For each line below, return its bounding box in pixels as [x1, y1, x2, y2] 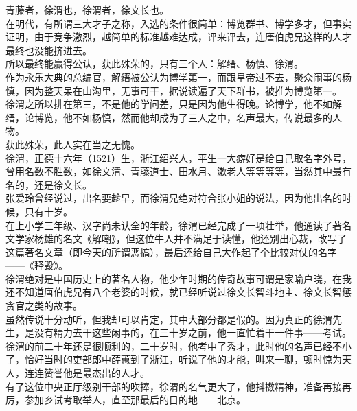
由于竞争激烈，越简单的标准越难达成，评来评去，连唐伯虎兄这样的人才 [34, 30, 352, 44]
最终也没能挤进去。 [5, 43, 92, 57]
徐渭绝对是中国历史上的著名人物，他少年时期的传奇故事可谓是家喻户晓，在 [5, 271, 342, 285]
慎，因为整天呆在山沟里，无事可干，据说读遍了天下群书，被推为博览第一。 [5, 83, 342, 97]
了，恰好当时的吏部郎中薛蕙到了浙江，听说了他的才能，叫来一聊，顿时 [5, 352, 323, 366]
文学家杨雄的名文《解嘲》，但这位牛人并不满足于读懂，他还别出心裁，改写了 [5, 231, 347, 246]
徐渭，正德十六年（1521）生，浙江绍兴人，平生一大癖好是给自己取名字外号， [5, 150, 352, 165]
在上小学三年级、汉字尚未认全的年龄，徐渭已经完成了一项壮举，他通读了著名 [5, 218, 352, 232]
